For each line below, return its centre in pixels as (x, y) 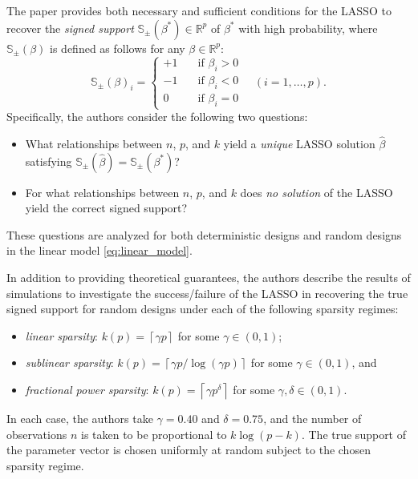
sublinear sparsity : (69, 362)
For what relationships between (102, 192)
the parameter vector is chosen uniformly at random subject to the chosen (189, 450)
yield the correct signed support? (106, 208)
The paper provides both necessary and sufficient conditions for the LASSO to (199, 10)
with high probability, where (308, 28)
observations (37, 434)
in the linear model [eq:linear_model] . (99, 250)
